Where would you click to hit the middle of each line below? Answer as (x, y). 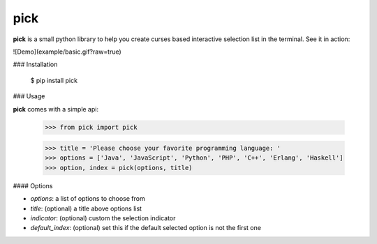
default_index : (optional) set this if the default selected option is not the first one (146, 228)
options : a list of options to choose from (88, 199)
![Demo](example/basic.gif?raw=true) (67, 52)
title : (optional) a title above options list (86, 208)
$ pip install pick (54, 80)
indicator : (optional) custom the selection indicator (103, 218)
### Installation (35, 64)
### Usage (29, 96)
